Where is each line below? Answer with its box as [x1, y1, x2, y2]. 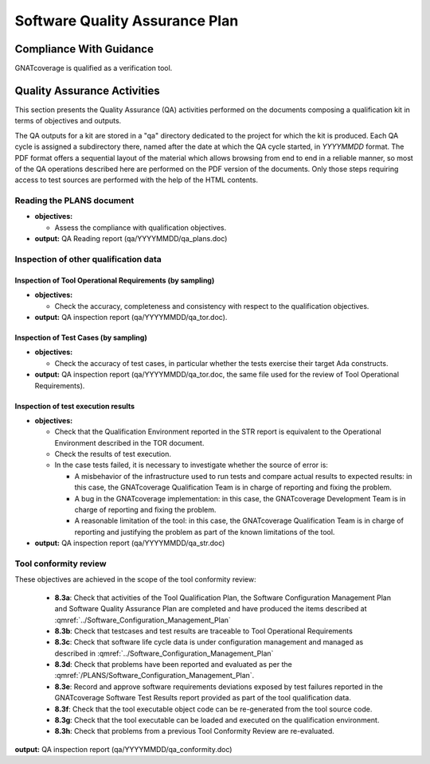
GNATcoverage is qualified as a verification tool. [14, 64, 173, 73]
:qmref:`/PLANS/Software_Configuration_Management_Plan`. [54, 671, 255, 680]
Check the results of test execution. [54, 450, 171, 459]
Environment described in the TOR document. [54, 438, 205, 447]
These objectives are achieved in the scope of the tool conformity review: [14, 575, 256, 584]
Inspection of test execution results [14, 401, 135, 411]
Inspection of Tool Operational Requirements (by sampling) [14, 275, 215, 285]
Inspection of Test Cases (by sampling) [14, 333, 147, 342]
